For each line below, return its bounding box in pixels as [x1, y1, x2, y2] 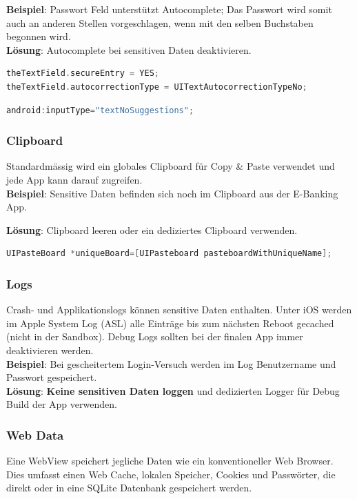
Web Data [6, 426, 64, 443]
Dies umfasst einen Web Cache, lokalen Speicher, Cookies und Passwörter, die [6, 467, 336, 481]
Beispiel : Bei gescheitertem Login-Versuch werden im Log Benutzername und [6, 356, 336, 371]
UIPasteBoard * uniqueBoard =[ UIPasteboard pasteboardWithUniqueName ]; [6, 248, 332, 259]
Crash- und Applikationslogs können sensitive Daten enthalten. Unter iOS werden [6, 302, 352, 317]
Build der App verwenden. [6, 397, 117, 411]
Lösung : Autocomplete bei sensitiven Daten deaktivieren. [6, 42, 252, 57]
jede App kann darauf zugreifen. [6, 172, 143, 186]
